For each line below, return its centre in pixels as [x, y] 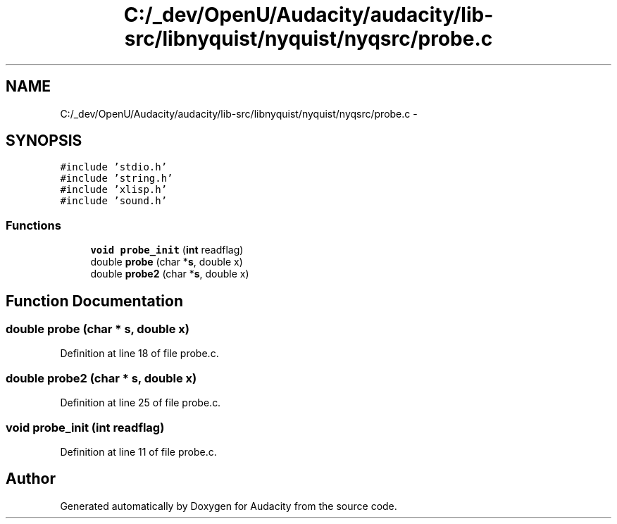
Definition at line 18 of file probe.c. [139, 354]
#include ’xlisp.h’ [114, 190]
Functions [33, 225]
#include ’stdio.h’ [114, 167]
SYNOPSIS [44, 141]
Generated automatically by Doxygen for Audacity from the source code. [229, 506]
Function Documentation [94, 301]
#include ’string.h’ [117, 179]
